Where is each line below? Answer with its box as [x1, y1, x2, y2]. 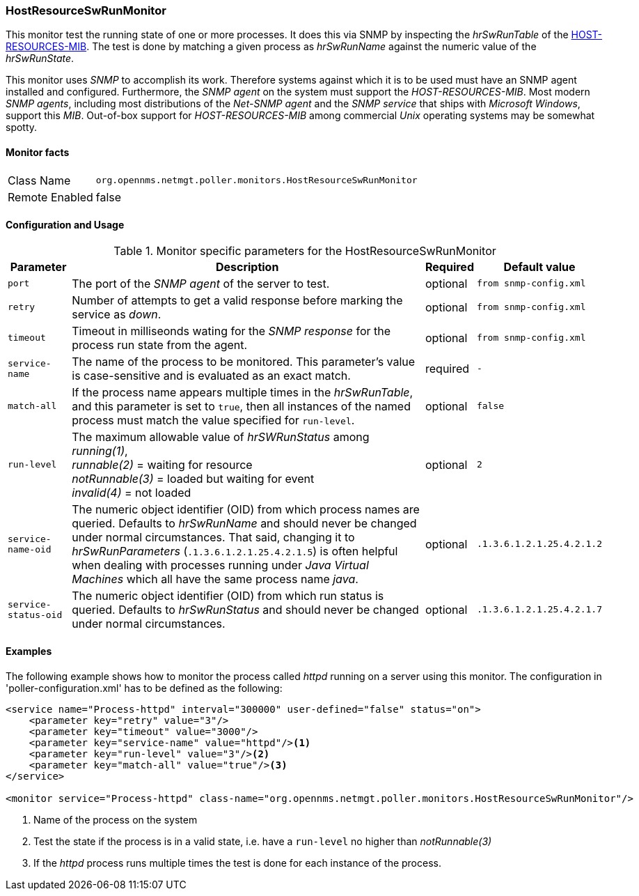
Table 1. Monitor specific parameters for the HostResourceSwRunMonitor [113, 243, 496, 258]
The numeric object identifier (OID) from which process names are [72, 502, 420, 516]
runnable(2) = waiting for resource [72, 457, 253, 472]
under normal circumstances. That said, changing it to [72, 530, 355, 544]
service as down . [72, 307, 161, 321]
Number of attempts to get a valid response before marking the [72, 293, 403, 307]
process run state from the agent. [72, 337, 248, 352]
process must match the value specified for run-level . [72, 412, 355, 427]
